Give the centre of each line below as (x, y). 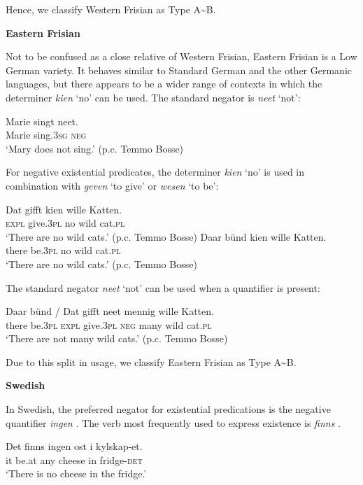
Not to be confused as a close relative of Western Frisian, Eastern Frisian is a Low (181, 56)
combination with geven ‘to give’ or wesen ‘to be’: (112, 185)
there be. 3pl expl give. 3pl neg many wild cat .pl (109, 324)
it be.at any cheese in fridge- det (74, 459)
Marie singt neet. (42, 121)
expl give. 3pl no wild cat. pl (65, 223)
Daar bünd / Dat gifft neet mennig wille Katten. (110, 311)
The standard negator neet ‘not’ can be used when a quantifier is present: (163, 287)
